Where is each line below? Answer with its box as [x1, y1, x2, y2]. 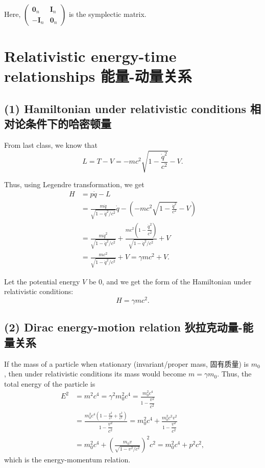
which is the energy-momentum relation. [4, 454, 131, 465]
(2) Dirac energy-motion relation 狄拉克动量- [4, 319, 243, 335]
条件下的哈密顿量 [25, 116, 111, 131]
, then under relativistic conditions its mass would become [4, 368, 186, 379]
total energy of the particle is [4, 378, 95, 389]
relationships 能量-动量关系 [4, 65, 192, 86]
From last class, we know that [4, 140, 98, 150]
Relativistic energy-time [4, 46, 177, 66]
